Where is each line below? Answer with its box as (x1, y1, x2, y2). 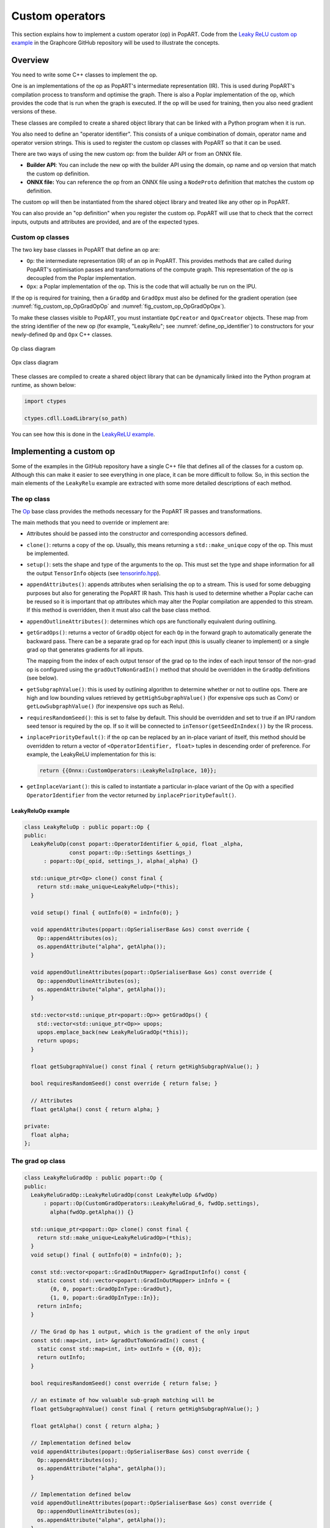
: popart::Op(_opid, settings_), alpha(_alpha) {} (43, 858, 199, 865)
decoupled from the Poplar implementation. (26, 274, 136, 282)
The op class (11, 495, 50, 504)
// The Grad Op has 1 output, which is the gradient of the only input (31, 1328, 250, 1335)
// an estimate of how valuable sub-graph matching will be (31, 1397, 215, 1404)
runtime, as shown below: (11, 381, 76, 388)
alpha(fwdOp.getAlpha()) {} (50, 1208, 134, 1216)
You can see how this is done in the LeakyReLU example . (11, 430, 155, 438)
